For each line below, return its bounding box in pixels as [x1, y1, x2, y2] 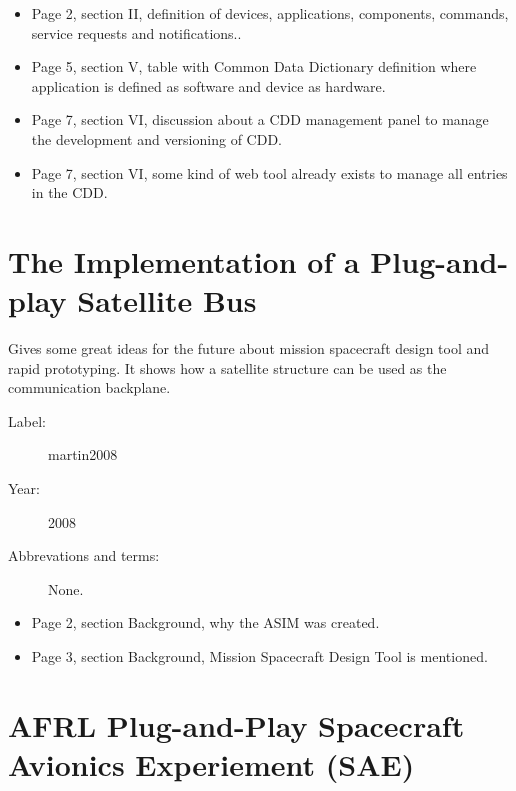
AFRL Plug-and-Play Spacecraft [8, 704, 465, 745]
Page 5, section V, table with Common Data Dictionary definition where [31, 56, 477, 77]
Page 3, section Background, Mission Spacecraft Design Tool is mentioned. [31, 646, 488, 666]
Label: [8, 410, 46, 431]
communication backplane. [8, 377, 171, 398]
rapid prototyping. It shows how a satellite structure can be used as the [8, 357, 447, 378]
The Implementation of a [8, 240, 360, 281]
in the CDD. [31, 182, 108, 203]
